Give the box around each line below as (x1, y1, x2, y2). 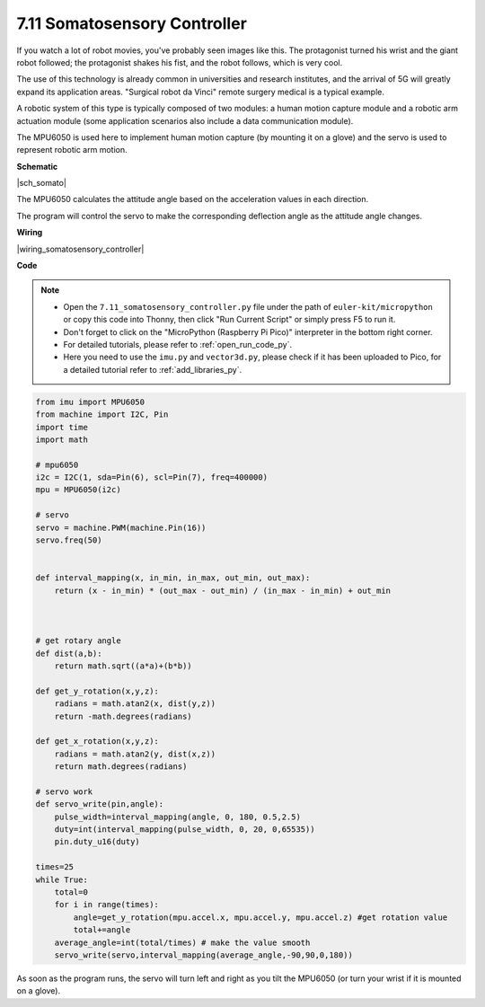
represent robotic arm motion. (16, 145, 128, 155)
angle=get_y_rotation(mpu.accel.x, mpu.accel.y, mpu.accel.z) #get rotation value (73, 912, 448, 923)
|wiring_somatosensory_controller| (16, 243, 145, 254)
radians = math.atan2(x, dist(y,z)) (54, 699, 216, 709)
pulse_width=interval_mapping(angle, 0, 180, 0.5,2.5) (54, 811, 301, 822)
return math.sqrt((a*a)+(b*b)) (54, 660, 192, 671)
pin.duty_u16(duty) (54, 836, 141, 847)
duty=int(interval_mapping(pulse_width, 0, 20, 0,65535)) (54, 825, 315, 835)
